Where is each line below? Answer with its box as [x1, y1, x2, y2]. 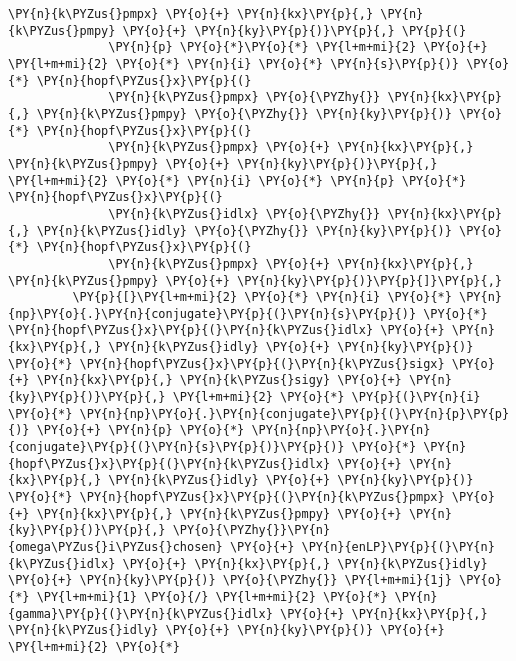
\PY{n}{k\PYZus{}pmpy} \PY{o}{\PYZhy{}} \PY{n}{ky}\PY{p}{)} [36, 106, 452, 121]
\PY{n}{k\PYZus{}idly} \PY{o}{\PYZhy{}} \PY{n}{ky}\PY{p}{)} [36, 223, 452, 238]
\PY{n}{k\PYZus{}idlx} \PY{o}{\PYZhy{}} [108, 206, 381, 221]
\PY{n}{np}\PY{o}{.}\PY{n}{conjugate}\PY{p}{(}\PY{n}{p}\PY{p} [79, 406, 510, 421]
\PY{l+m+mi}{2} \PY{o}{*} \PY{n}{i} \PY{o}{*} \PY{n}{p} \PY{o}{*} [8, 173, 467, 188]
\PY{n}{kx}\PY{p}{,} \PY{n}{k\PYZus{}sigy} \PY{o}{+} [36, 373, 402, 388]
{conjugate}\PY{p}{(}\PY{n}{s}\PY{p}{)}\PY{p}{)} [8, 440, 345, 455]
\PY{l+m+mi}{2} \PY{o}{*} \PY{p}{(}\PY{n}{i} [172, 390, 481, 405]
